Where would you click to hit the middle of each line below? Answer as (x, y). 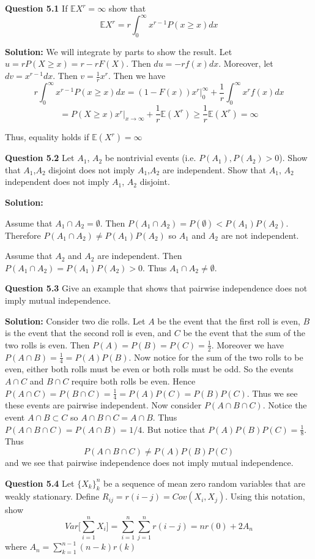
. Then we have (137, 76)
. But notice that (174, 429)
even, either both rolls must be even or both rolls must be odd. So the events (149, 369)
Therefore (23, 235)
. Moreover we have (247, 344)
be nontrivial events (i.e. (150, 158)
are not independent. (260, 235)
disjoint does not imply (92, 169)
